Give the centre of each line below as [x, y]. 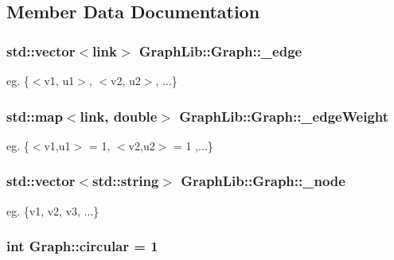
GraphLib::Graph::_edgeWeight [284, 116]
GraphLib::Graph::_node [263, 181]
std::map [35, 116]
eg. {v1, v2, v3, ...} [53, 210]
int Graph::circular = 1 [82, 246]
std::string [126, 181]
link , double [119, 116]
